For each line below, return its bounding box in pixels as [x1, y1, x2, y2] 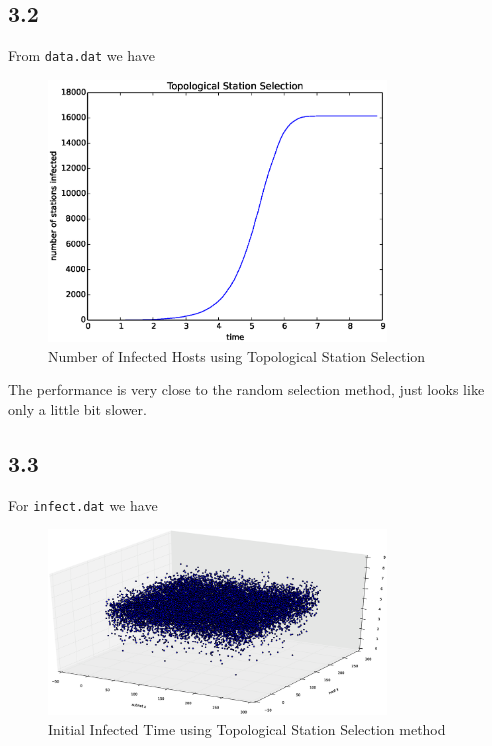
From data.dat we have [8, 45, 155, 66]
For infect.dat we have [8, 494, 158, 515]
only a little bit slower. [8, 398, 147, 419]
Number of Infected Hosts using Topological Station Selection [48, 345, 426, 366]
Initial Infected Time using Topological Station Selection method [48, 718, 446, 739]
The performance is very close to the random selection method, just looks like [8, 379, 485, 400]
